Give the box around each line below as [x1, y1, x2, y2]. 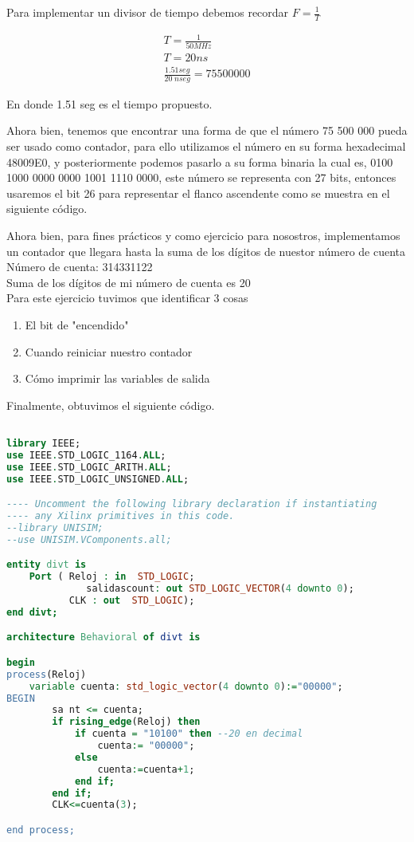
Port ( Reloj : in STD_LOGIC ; [29, 571, 195, 583]
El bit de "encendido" [25, 317, 129, 333]
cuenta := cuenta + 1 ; [97, 763, 195, 775]
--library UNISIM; [6, 521, 103, 533]
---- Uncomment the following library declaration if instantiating [6, 498, 377, 510]
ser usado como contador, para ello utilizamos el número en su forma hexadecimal [6, 138, 406, 155]
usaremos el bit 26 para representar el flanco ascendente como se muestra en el [6, 184, 390, 201]
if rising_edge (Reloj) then [52, 716, 201, 728]
